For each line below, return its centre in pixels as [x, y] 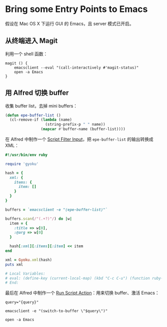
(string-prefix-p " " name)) [75, 125]
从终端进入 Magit [32, 41]
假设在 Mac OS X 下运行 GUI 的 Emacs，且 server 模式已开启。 [70, 23]
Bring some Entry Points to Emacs [77, 9]
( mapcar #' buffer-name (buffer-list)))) [83, 129]
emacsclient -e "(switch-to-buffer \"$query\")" [56, 311]
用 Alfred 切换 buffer [37, 93]
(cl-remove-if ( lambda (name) [41, 120]
